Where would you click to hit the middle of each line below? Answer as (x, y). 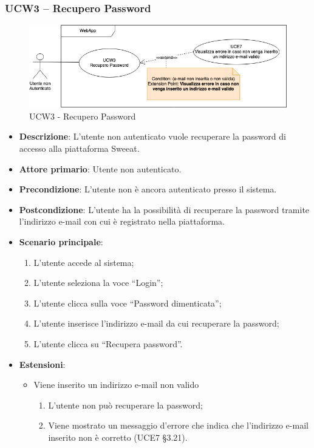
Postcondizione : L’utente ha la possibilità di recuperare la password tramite (164, 209)
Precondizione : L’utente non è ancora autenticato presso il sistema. (148, 189)
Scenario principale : (61, 242)
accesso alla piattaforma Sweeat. (79, 148)
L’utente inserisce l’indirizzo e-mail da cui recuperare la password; (156, 323)
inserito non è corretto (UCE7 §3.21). (118, 437)
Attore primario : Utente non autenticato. (100, 168)
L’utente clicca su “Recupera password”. (108, 343)
